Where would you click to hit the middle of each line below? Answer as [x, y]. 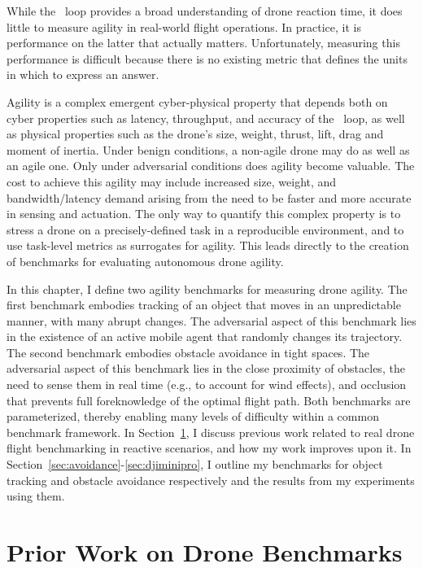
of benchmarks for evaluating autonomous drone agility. [145, 261]
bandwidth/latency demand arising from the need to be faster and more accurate [209, 197]
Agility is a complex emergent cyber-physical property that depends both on [197, 101]
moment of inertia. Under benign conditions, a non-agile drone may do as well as [208, 149]
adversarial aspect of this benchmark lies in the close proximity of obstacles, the [206, 368]
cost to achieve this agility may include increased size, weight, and [172, 181]
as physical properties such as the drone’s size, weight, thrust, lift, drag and [195, 134]
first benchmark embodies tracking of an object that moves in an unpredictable [204, 305]
